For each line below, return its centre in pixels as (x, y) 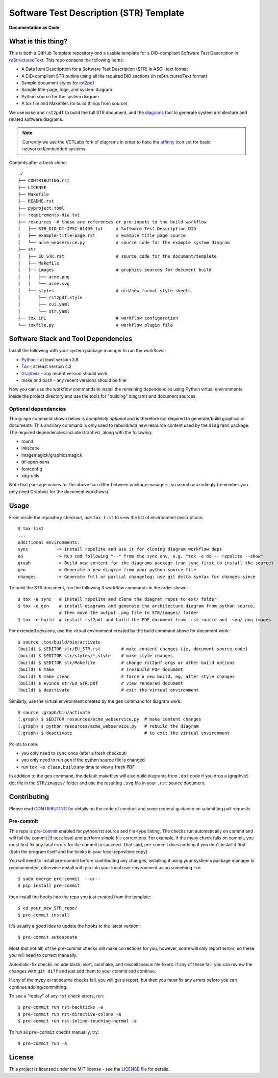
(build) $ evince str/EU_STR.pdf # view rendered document (101, 683)
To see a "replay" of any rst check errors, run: (57, 996)
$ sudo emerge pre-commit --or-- (59, 879)
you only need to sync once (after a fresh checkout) (74, 753)
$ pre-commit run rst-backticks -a (61, 1007)
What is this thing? (38, 41)
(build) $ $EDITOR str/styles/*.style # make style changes (95, 656)
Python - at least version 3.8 (50, 359)
